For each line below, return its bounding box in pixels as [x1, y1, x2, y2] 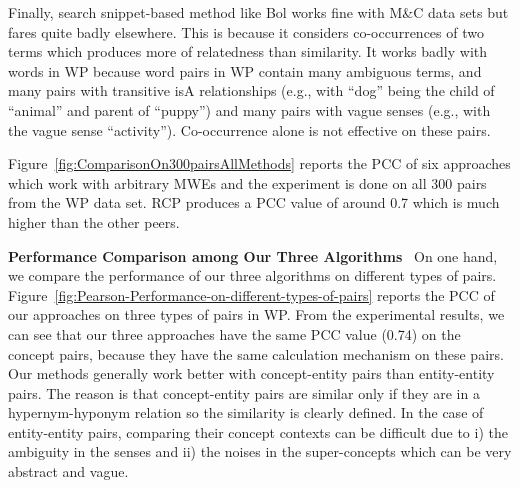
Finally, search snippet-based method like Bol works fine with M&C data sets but [8, 2, 509, 22]
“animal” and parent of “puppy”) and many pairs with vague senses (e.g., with [8, 99, 491, 120]
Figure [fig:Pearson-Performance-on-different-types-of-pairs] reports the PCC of [8, 284, 495, 305]
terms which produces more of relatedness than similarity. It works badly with [8, 41, 488, 62]
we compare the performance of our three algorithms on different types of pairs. [8, 265, 497, 286]
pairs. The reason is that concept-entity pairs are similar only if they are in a [8, 382, 480, 403]
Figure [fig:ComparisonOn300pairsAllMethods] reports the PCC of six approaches [8, 153, 511, 174]
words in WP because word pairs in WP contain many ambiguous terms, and [8, 60, 482, 81]
